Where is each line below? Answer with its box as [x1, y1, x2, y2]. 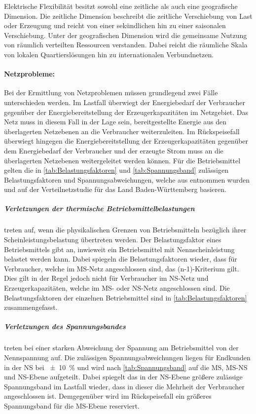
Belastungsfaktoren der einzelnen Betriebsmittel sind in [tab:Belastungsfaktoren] [4, 292, 247, 302]
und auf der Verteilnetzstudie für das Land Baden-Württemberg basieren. [4, 184, 226, 194]
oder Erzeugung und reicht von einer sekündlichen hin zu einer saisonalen [4, 20, 226, 31]
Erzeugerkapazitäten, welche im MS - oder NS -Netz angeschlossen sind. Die [4, 283, 230, 293]
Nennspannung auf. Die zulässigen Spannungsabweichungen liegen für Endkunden [4, 352, 251, 362]
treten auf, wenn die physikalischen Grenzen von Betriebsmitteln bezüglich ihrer [4, 225, 247, 235]
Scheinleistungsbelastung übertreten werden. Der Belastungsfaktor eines [4, 234, 221, 245]
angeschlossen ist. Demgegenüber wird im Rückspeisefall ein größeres [4, 391, 212, 401]
